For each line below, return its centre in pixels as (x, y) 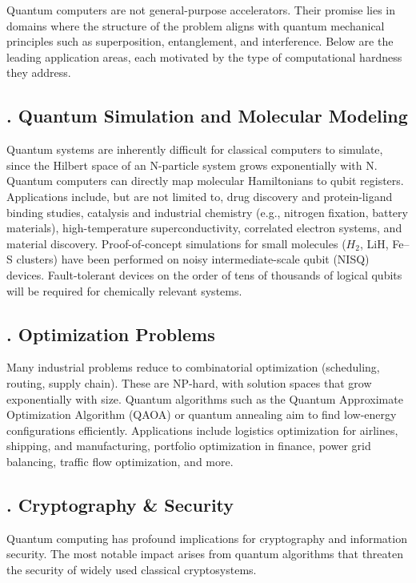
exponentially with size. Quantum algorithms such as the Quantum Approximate (205, 398)
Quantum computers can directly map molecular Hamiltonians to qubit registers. (205, 181)
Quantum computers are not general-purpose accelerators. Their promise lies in (201, 10)
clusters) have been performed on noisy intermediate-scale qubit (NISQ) (193, 259)
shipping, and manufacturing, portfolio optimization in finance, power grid (189, 446)
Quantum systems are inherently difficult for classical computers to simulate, (195, 149)
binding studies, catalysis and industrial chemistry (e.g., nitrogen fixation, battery (207, 212)
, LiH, (374, 243)
